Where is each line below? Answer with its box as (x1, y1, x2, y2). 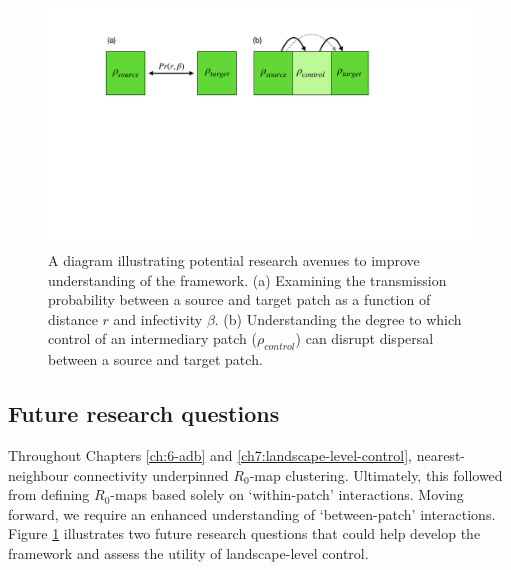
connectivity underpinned (73, 464, 229, 485)
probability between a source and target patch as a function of (48, 289, 431, 310)
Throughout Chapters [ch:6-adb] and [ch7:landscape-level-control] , (8, 445, 413, 466)
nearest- (416, 445, 465, 466)
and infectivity (113, 308, 203, 329)
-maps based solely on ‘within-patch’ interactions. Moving (110, 484, 464, 505)
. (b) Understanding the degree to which (214, 308, 462, 329)
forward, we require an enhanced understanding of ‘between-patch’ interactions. (8, 503, 496, 524)
